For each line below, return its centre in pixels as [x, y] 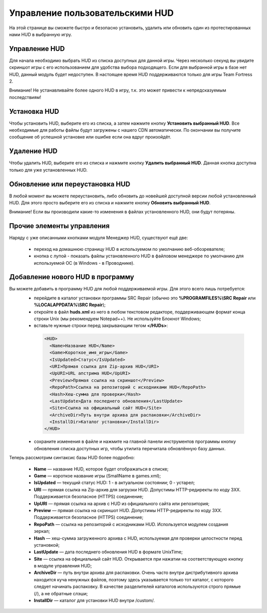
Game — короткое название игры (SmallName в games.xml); [97, 476]
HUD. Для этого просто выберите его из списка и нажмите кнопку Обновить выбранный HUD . [110, 203]
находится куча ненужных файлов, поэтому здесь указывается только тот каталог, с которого [134, 579]
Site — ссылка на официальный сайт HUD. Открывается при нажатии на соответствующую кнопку [138, 559]
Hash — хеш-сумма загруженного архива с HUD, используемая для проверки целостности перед [138, 538]
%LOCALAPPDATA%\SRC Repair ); [70, 305]
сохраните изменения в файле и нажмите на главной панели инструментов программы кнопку [135, 442]
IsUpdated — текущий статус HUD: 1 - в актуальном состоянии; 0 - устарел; [114, 483]
